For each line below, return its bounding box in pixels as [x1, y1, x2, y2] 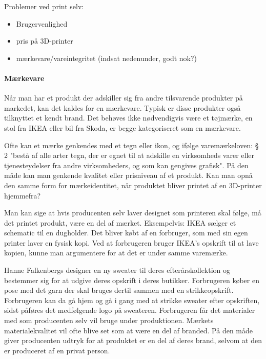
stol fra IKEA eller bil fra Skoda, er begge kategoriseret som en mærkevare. [4, 122, 241, 133]
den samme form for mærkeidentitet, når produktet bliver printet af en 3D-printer [4, 180, 262, 190]
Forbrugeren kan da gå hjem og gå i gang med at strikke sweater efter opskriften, [4, 294, 260, 305]
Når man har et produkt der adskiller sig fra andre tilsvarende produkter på [4, 92, 243, 103]
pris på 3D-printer [16, 35, 73, 46]
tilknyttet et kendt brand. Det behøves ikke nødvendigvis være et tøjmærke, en [4, 112, 253, 123]
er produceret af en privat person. [4, 345, 110, 355]
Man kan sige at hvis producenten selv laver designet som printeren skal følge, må [4, 207, 261, 218]
